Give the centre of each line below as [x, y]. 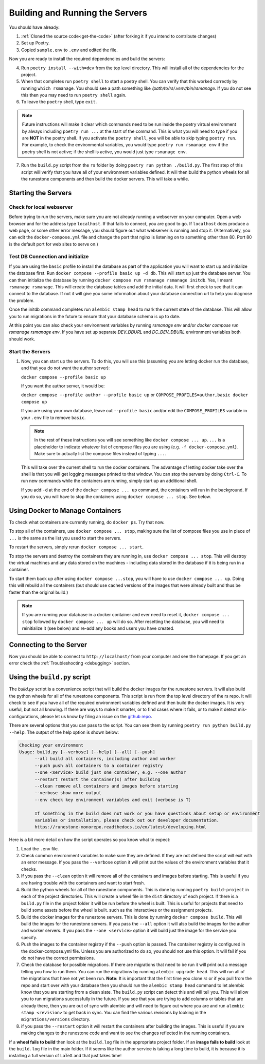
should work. [22, 339]
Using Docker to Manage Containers [65, 511]
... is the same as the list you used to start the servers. [65, 538]
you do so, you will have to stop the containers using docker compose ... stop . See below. [116, 497]
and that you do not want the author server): [66, 368]
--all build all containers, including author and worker [105, 759]
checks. [29, 869]
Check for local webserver [41, 207]
